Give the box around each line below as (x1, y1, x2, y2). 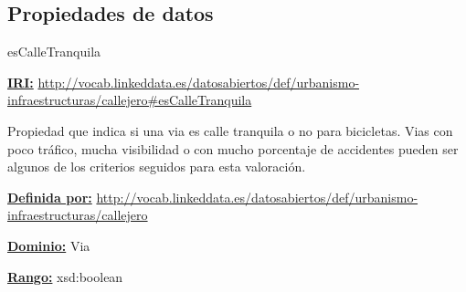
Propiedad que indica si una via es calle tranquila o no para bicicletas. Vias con (7, 120, 453, 140)
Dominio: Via (7, 235, 90, 255)
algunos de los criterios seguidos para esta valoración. (7, 157, 306, 176)
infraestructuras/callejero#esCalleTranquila (7, 90, 252, 109)
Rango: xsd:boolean (7, 266, 123, 286)
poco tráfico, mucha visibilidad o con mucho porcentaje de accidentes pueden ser (7, 139, 459, 158)
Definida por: (7, 187, 92, 206)
